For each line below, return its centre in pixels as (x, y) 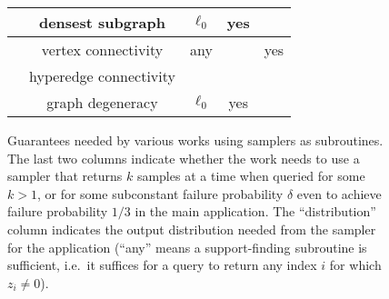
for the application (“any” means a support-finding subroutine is (187, 247)
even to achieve (339, 193)
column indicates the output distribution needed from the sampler (192, 229)
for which (355, 265)
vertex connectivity (102, 50)
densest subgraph (102, 22)
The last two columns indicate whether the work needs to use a (184, 158)
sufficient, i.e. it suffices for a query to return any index (162, 265)
